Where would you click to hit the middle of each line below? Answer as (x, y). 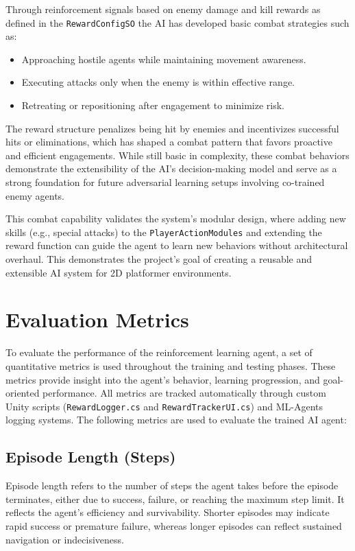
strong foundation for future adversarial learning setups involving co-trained (165, 182)
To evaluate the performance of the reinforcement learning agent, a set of (159, 352)
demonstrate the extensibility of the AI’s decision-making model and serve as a (171, 168)
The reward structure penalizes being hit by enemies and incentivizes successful (172, 128)
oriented (23, 393)
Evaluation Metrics (97, 319)
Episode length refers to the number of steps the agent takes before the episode (172, 485)
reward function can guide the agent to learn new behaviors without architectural (177, 245)
